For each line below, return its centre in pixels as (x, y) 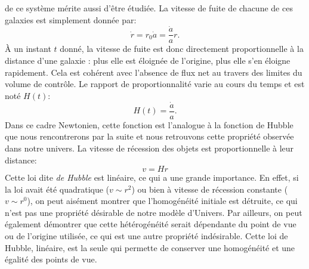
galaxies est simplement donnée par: (71, 19)
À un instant (28, 49)
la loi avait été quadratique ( (57, 189)
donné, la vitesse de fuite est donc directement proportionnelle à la (182, 49)
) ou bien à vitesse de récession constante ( (210, 189)
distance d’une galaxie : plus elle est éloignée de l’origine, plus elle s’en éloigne (148, 61)
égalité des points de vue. (51, 259)
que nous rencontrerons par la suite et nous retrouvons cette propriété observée (149, 136)
